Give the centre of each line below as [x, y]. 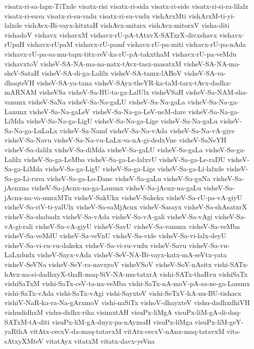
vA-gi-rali [19, 226]
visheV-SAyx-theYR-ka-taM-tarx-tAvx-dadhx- [163, 82]
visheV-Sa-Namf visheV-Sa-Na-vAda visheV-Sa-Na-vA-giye [147, 130]
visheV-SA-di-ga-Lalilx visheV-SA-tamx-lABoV [111, 73]
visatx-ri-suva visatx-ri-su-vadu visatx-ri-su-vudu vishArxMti [95, 15]
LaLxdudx [20, 255]
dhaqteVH [20, 82]
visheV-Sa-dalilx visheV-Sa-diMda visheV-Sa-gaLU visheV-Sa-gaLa [104, 149]
